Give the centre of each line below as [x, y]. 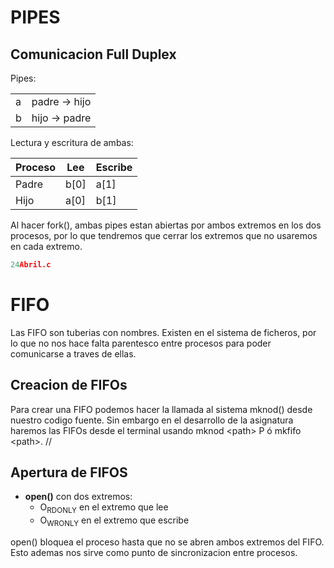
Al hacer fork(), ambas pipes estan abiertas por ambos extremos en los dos [166, 225]
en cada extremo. [46, 246]
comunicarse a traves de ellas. [73, 353]
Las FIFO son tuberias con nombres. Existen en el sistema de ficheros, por [163, 332]
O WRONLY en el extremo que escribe [114, 521]
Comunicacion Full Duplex [93, 54]
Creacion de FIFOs [69, 385]
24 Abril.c [31, 265]
